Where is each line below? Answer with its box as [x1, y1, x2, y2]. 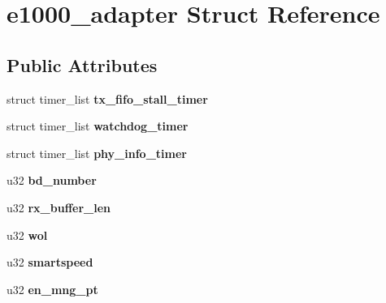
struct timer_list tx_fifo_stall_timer [7, 90, 208, 107]
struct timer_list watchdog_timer [7, 117, 189, 134]
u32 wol [7, 226, 48, 243]
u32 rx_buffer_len [7, 198, 111, 216]
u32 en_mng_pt [7, 280, 98, 297]
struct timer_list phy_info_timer [7, 144, 187, 161]
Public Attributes [7, 52, 158, 77]
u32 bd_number [7, 172, 97, 189]
